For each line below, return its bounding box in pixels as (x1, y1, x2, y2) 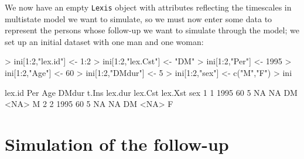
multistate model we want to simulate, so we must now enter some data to (5, 12, 272, 25)
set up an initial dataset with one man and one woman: (5, 35, 204, 47)
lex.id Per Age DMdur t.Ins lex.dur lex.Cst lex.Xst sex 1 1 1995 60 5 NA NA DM (5, 86, 298, 98)
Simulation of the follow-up (5, 132, 229, 155)
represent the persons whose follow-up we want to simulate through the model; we (5, 24, 299, 36)
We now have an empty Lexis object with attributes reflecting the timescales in (5, 1, 292, 13)
